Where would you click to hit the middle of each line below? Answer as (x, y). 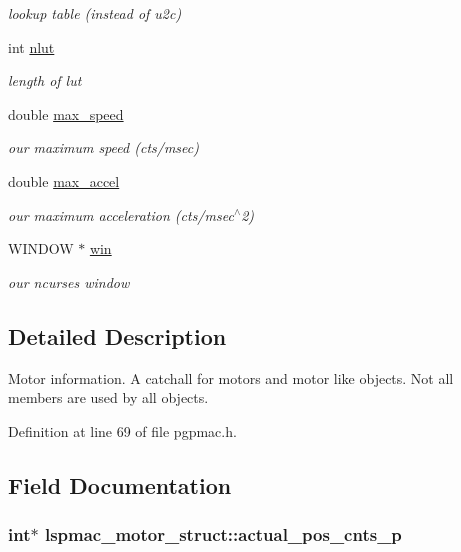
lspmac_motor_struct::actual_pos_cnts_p (223, 534)
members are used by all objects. (108, 397)
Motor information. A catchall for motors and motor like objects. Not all (231, 377)
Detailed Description (117, 335)
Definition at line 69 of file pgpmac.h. (122, 430)
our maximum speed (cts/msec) (103, 147)
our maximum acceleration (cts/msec (121, 214)
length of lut (45, 80)
